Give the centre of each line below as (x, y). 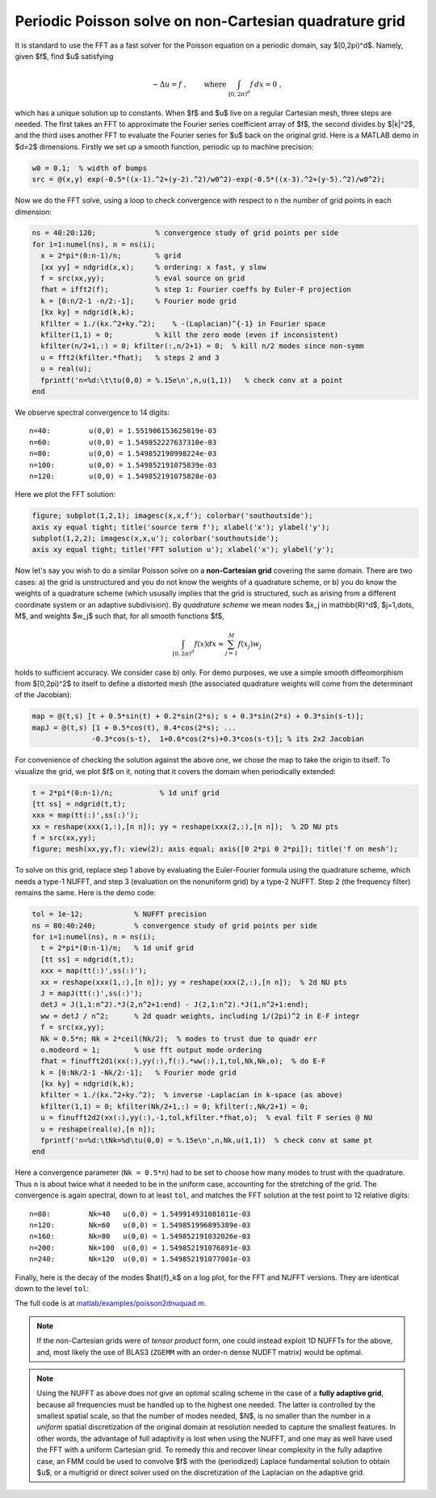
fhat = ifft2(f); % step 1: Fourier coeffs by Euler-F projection (196, 290)
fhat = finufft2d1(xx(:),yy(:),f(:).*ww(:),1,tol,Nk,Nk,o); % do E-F (183, 1061)
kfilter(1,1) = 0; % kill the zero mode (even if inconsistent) (190, 335)
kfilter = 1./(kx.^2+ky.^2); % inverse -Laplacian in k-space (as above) (192, 1095)
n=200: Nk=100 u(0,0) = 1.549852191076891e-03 (140, 1248)
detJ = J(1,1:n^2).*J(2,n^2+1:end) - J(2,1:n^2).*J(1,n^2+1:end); (175, 1005)
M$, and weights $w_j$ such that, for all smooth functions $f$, (120, 616)
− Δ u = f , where (189, 84)
